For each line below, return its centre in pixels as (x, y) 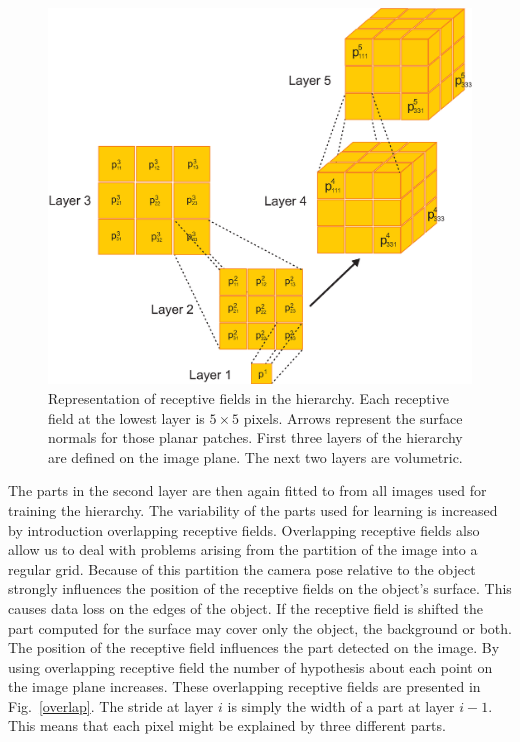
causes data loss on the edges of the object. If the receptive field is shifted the (245, 607)
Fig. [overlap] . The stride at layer (111, 705)
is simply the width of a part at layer (341, 705)
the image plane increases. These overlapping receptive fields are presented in (244, 686)
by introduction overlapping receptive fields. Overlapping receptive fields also (244, 529)
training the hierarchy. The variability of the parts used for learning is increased (253, 509)
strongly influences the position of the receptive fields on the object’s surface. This (260, 588)
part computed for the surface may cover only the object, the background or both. (260, 627)
